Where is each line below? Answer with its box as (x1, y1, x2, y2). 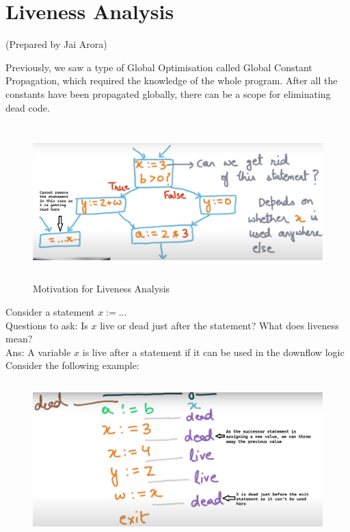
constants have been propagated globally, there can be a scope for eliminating (5, 86, 331, 101)
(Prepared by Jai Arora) (5, 37, 107, 51)
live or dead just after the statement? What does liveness (100, 318, 339, 332)
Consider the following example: (5, 358, 139, 372)
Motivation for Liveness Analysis (33, 281, 170, 296)
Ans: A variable (5, 344, 71, 359)
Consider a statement (5, 305, 95, 319)
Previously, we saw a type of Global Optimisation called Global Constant (5, 60, 312, 74)
